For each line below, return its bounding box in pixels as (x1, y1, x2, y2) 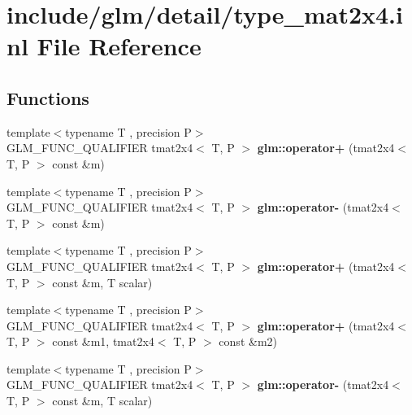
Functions (7, 85, 89, 110)
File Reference (37, 29, 202, 63)
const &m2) (219, 333, 277, 350)
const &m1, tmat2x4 (52, 333, 154, 350)
